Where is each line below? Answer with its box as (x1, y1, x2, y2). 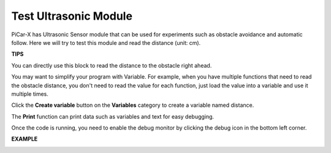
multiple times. (11, 90, 48, 98)
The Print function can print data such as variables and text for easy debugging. (11, 112, 215, 120)
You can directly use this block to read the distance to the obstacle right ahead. (11, 61, 212, 69)
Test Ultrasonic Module (11, 9, 133, 23)
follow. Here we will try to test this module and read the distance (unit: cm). (11, 39, 201, 46)
